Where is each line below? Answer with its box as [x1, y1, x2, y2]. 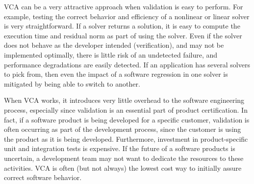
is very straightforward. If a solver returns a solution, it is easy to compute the [4, 21, 240, 31]
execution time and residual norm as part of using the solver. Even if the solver [4, 30, 242, 40]
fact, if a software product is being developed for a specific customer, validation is [4, 114, 250, 124]
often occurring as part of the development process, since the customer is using [4, 124, 241, 134]
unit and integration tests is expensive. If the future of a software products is [4, 143, 235, 153]
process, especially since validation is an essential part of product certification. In [4, 104, 248, 115]
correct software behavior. [4, 172, 82, 183]
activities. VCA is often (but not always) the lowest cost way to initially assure [4, 162, 242, 173]
